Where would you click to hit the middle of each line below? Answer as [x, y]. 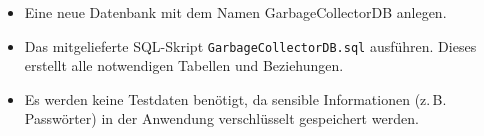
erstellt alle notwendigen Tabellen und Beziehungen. [184, 65]
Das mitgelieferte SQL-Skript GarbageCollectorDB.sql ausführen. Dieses [250, 45]
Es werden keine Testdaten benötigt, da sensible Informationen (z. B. [235, 98]
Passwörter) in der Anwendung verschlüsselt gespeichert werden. [221, 118]
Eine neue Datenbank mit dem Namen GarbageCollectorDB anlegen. [235, 12]
